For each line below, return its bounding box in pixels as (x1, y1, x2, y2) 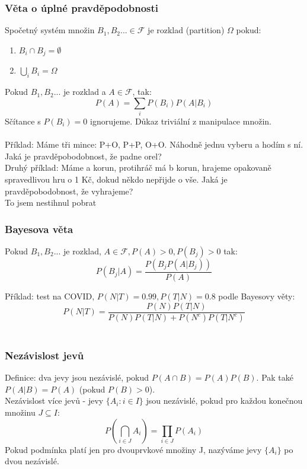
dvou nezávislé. (5, 455, 59, 467)
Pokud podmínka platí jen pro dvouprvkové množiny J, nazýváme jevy (5, 443, 262, 455)
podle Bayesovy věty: (218, 289, 295, 302)
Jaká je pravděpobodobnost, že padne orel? (5, 149, 162, 162)
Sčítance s (5, 114, 41, 127)
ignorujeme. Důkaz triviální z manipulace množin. (90, 114, 271, 127)
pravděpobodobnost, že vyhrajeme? (5, 184, 133, 197)
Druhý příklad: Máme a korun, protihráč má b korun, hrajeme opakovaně (5, 161, 271, 174)
